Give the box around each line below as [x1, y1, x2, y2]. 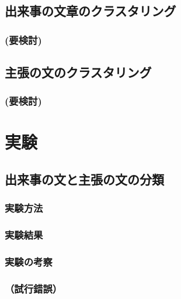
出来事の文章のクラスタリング [5, 2, 176, 20]
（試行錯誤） [5, 281, 62, 295]
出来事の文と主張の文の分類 [5, 170, 164, 188]
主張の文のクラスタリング [5, 63, 152, 81]
